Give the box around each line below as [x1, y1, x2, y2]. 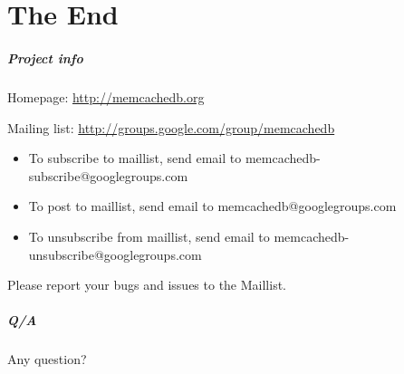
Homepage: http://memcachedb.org [7, 87, 205, 106]
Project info [7, 48, 83, 67]
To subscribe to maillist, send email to [28, 149, 242, 168]
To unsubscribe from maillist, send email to [28, 226, 270, 245]
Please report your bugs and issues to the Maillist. [7, 275, 286, 294]
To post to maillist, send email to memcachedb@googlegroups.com [28, 197, 397, 216]
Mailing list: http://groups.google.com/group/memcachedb [7, 118, 335, 137]
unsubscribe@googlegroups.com [28, 245, 202, 264]
